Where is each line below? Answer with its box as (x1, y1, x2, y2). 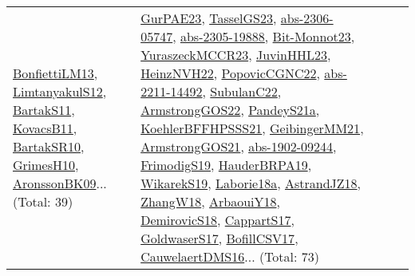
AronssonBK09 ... (13, 174, 107, 192)
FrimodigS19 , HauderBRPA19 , (140, 156, 312, 174)
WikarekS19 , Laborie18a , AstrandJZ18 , (140, 174, 362, 192)
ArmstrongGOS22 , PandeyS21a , (140, 101, 320, 119)
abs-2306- (280, 9, 334, 27)
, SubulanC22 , (202, 82, 282, 101)
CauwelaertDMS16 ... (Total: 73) (140, 247, 320, 266)
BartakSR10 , (13, 137, 85, 156)
